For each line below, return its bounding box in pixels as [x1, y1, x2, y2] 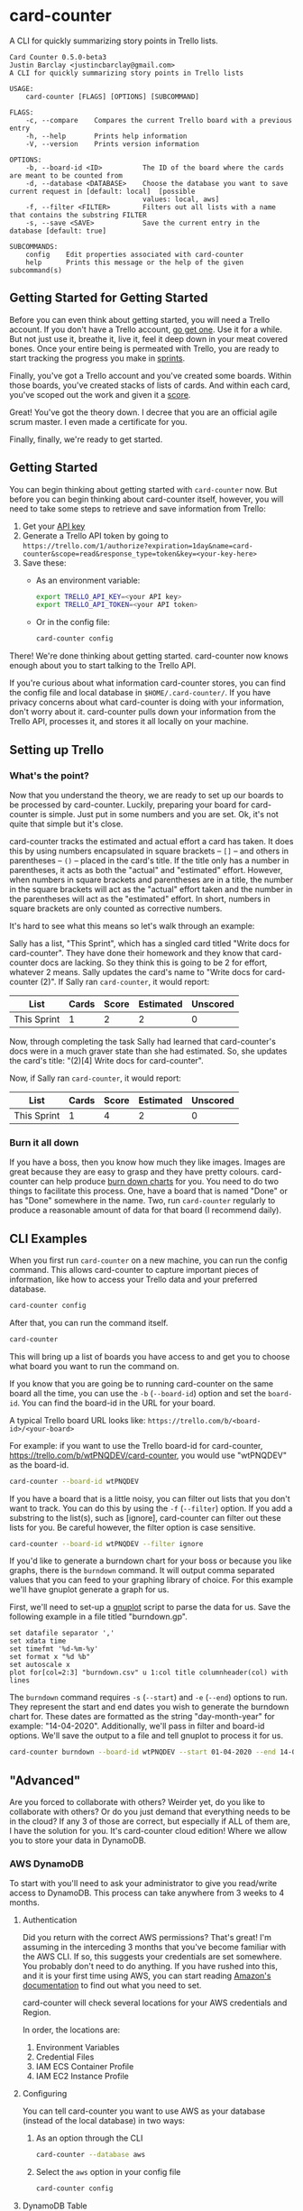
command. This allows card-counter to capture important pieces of [9, 1264, 259, 1275]
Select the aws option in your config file [35, 2167, 181, 2178]
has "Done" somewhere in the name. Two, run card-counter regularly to [9, 1195, 276, 1206]
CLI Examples [9, 1230, 87, 1246]
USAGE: [9, 84, 34, 93]
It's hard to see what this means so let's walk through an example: [9, 920, 255, 931]
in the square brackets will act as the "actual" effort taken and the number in [9, 883, 293, 894]
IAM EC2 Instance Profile [35, 2071, 129, 2082]
